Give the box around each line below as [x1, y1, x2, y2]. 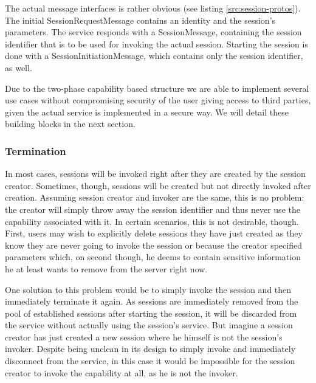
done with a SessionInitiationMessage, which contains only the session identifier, [5, 49, 303, 62]
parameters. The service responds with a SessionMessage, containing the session [5, 26, 302, 38]
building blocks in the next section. [5, 117, 136, 130]
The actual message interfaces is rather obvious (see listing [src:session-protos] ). [5, 2, 301, 14]
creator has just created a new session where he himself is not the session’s [5, 330, 283, 343]
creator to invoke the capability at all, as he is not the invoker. [5, 366, 238, 379]
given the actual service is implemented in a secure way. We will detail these [5, 105, 289, 118]
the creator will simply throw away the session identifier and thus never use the [5, 202, 300, 215]
